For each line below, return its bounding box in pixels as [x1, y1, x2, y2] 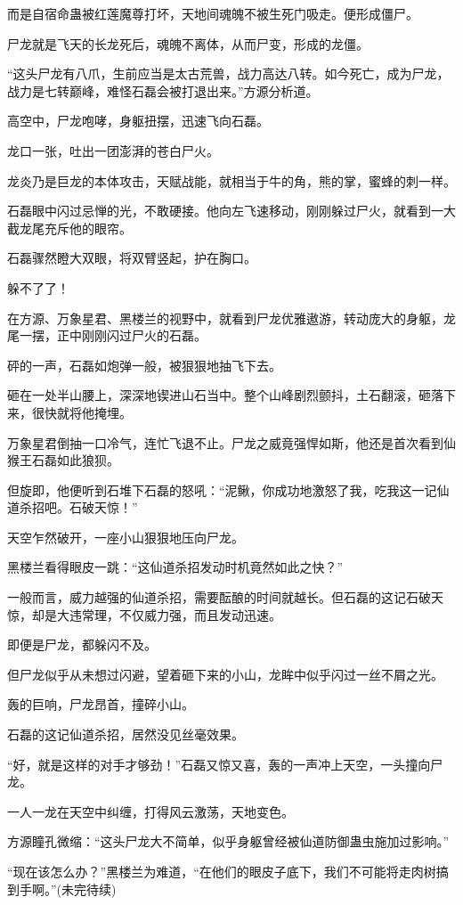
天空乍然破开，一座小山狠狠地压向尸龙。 [7, 527, 244, 546]
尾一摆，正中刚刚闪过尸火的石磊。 [7, 326, 207, 345]
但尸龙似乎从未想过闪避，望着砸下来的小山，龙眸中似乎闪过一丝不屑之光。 [7, 664, 443, 683]
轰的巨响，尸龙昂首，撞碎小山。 [7, 695, 194, 713]
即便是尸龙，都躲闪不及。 [7, 635, 157, 654]
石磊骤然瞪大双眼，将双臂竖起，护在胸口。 [7, 249, 256, 267]
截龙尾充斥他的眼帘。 [7, 218, 132, 237]
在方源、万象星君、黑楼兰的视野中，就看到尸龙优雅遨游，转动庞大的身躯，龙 [7, 308, 456, 327]
